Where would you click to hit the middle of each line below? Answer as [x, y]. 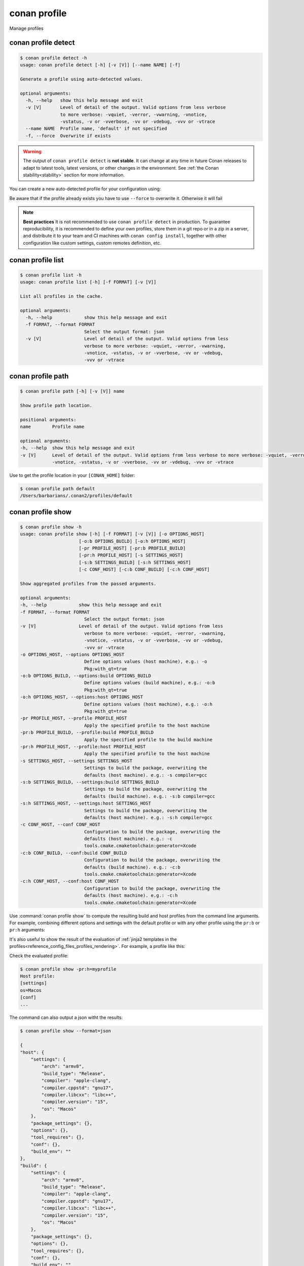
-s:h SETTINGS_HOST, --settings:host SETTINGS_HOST [86, 803]
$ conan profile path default [58, 488]
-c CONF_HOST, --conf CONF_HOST [60, 825]
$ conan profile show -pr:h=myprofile [68, 969]
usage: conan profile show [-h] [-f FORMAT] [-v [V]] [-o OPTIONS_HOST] [112, 534]
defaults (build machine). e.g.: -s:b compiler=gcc [149, 796]
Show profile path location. [56, 405]
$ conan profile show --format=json [66, 1031]
